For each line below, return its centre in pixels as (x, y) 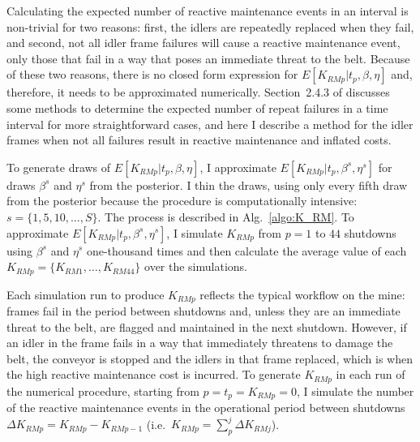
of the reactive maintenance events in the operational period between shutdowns (206, 408)
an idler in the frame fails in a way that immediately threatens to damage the (200, 343)
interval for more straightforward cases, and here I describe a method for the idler (210, 124)
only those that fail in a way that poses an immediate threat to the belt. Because (208, 58)
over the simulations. (196, 266)
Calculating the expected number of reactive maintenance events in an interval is (208, 11)
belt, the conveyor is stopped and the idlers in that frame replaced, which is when (210, 358)
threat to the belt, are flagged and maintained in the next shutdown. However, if (207, 326)
